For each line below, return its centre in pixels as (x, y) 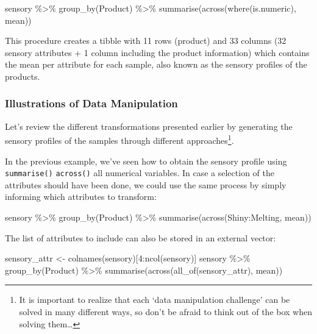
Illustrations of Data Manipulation (91, 103)
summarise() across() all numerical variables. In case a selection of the (140, 173)
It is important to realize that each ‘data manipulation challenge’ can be (155, 300)
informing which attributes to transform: (81, 197)
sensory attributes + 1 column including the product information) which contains (157, 52)
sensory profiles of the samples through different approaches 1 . (119, 140)
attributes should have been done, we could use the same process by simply (146, 184)
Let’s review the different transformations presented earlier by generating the (149, 126)
